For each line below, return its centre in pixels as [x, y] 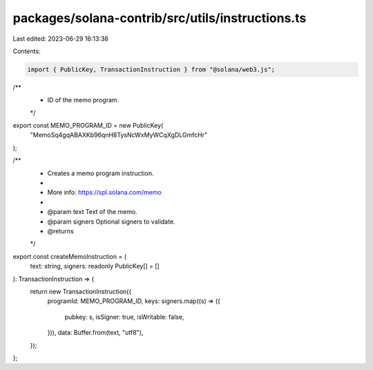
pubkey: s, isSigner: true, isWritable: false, [124, 317]
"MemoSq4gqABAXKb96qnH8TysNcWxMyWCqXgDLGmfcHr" [118, 135]
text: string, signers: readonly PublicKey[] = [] [95, 266]
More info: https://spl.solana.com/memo [104, 193]
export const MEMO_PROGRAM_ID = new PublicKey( [88, 126]
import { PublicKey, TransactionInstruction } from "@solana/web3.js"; [151, 69]
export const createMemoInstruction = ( [70, 256]
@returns [60, 231]
